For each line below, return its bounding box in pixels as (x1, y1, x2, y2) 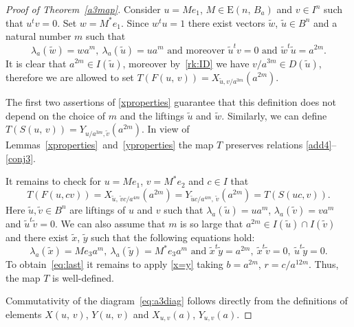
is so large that (180, 216, 243, 230)
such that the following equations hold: (91, 229, 255, 244)
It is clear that (5, 56, 67, 70)
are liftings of (69, 202, 126, 216)
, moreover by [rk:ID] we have (122, 56, 250, 70)
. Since (121, 15, 149, 30)
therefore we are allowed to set (5, 69, 134, 84)
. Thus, (309, 257, 339, 271)
